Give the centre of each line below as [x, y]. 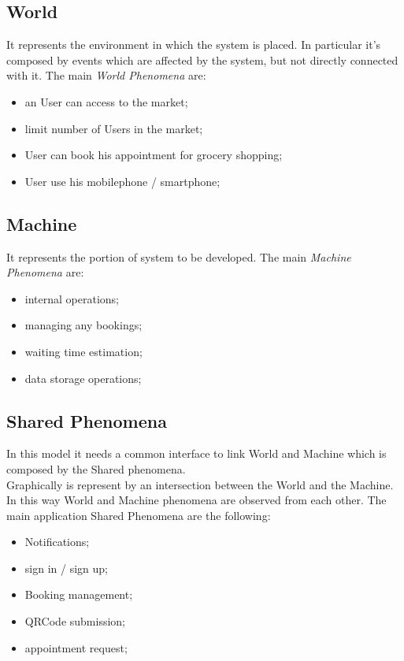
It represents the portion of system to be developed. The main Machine [179, 256]
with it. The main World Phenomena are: [106, 75]
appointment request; [76, 647]
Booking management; [79, 594]
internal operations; [72, 298]
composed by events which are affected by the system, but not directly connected [202, 59]
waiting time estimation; [83, 351]
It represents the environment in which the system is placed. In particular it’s [194, 45]
